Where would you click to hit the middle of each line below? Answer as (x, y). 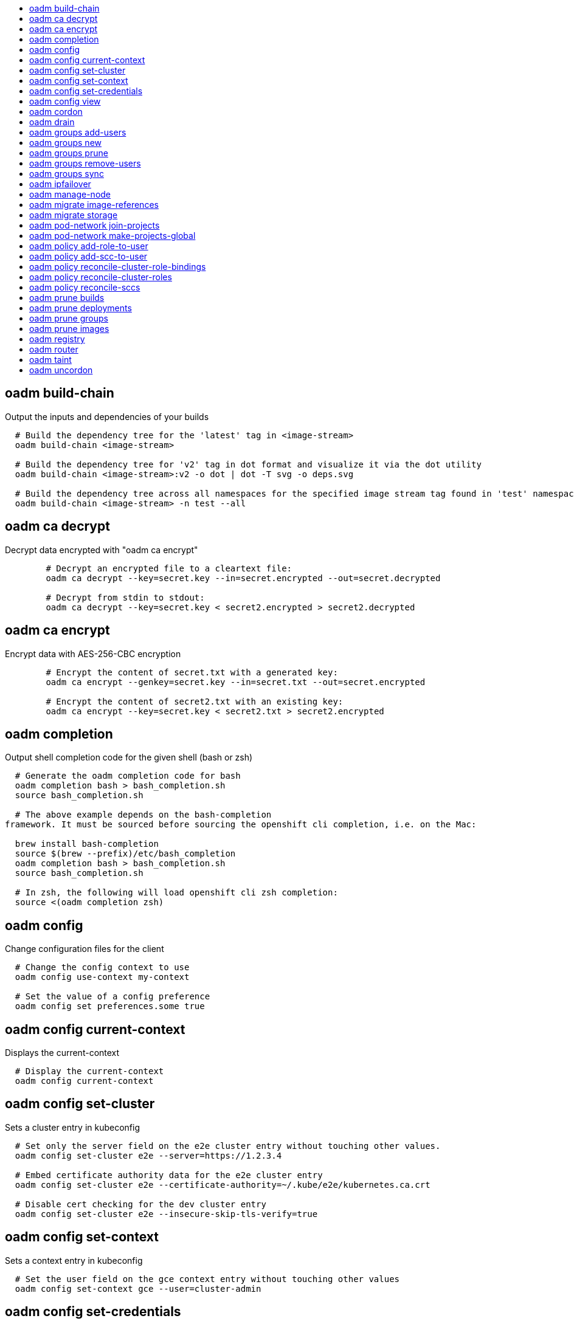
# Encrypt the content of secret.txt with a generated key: (192, 672)
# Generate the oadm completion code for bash (128, 776)
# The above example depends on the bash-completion (143, 815)
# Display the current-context (89, 1071)
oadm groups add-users (78, 132)
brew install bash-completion (87, 844)
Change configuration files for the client (85, 949)
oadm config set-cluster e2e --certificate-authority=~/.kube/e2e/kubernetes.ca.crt (223, 1184)
